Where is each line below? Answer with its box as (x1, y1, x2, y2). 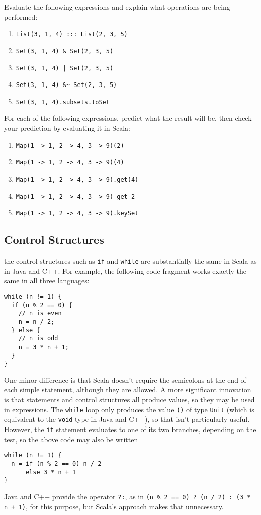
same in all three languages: (4, 275, 90, 286)
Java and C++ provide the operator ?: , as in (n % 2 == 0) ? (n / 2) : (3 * (4, 491, 251, 501)
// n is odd (18, 335, 58, 342)
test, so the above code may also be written (4, 434, 138, 444)
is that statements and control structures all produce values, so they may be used (4, 394, 255, 405)
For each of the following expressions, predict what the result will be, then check (4, 113, 252, 123)
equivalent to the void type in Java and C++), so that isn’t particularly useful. (4, 414, 250, 424)
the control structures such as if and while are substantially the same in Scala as (4, 255, 257, 266)
